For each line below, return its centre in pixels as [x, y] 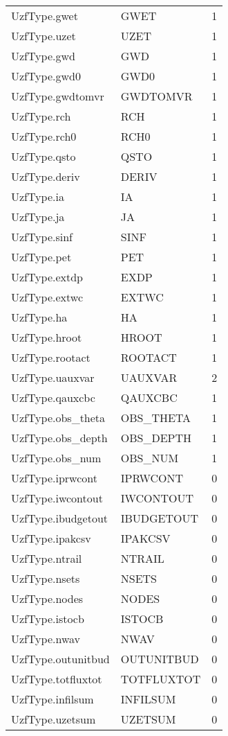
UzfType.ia [38, 196]
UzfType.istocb [48, 619]
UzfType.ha [39, 317]
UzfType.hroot [47, 337]
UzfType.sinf [42, 237]
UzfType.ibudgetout [60, 518]
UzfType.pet [41, 257]
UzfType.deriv [46, 176]
